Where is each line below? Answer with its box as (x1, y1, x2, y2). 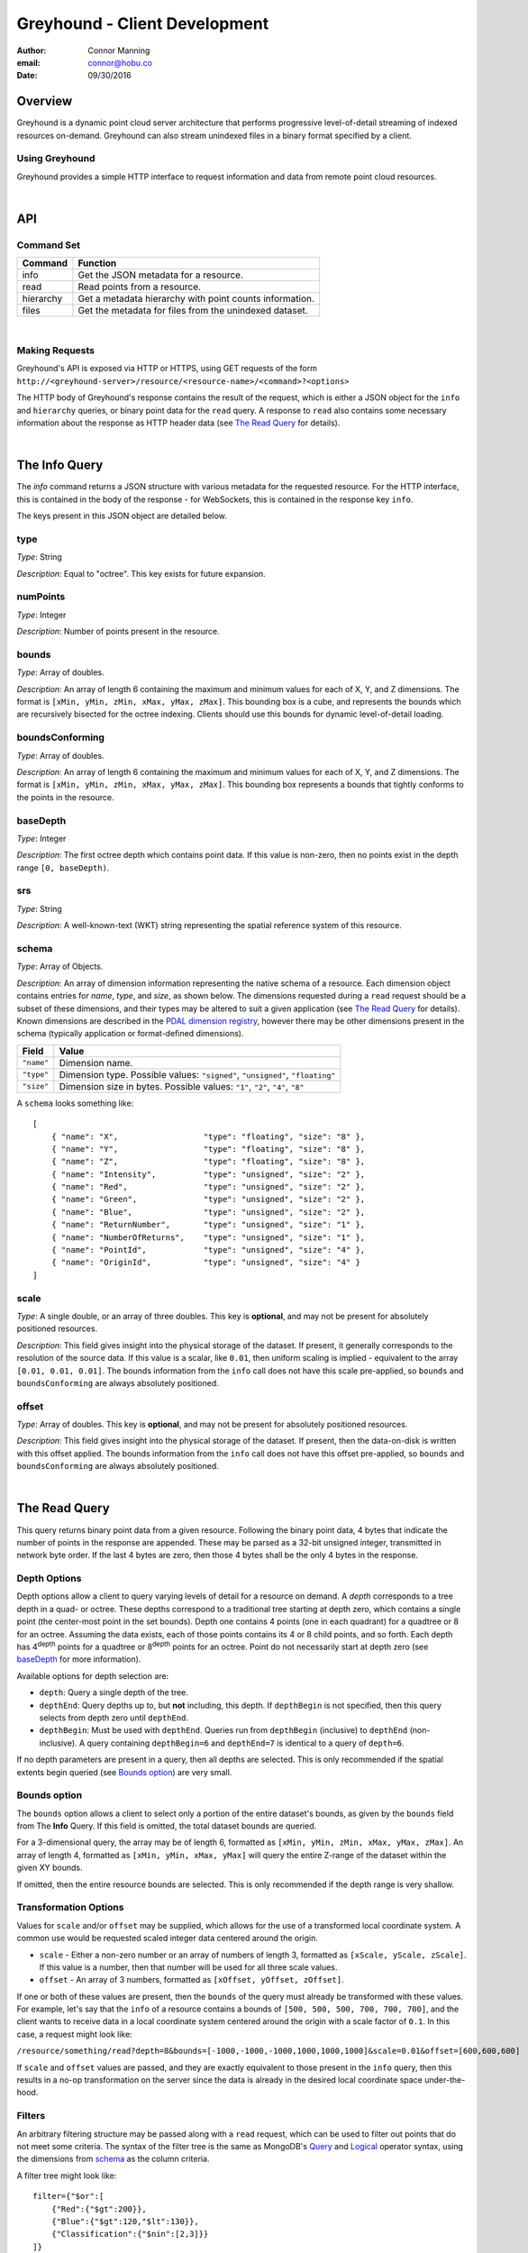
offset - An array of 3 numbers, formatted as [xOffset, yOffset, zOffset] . (39, 1975, 344, 1985)
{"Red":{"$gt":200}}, (50, 2203, 148, 2214)
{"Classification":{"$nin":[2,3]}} (50, 2229, 209, 2239)
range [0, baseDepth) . (16, 862, 110, 873)
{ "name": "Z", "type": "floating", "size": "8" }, (50, 1156, 366, 1167)
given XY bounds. (16, 1862, 83, 1874)
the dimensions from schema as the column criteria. (16, 2154, 210, 2165)
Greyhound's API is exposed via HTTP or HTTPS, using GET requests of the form (16, 363, 318, 374)
